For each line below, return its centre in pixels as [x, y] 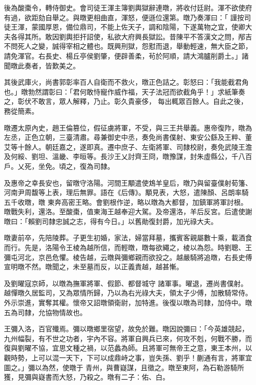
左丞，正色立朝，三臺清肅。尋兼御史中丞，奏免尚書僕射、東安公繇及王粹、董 [128, 137]
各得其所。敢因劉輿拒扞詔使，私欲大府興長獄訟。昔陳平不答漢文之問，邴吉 [131, 36]
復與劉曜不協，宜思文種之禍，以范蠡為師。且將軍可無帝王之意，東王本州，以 [128, 348]
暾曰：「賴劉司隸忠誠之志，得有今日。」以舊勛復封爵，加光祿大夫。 [111, 221]
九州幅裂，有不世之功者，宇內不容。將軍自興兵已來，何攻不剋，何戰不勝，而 [128, 338]
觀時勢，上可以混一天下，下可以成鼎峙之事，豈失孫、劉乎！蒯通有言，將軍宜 [128, 357]
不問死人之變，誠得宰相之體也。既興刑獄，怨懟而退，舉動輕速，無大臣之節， [128, 46]
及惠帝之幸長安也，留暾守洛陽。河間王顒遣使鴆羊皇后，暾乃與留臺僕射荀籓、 [128, 182]
